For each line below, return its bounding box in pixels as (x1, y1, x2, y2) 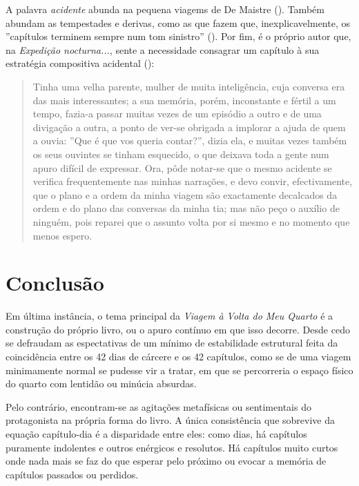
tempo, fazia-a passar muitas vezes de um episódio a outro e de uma (32, 106, 322, 121)
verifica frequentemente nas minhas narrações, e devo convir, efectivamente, (32, 174, 353, 188)
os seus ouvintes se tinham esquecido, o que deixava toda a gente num (32, 146, 329, 161)
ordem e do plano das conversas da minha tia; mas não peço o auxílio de (32, 201, 340, 215)
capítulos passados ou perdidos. (6, 467, 139, 481)
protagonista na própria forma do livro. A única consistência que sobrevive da (6, 413, 335, 427)
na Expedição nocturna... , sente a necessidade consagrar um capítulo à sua (6, 42, 320, 57)
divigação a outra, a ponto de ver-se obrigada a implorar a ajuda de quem (32, 119, 346, 134)
